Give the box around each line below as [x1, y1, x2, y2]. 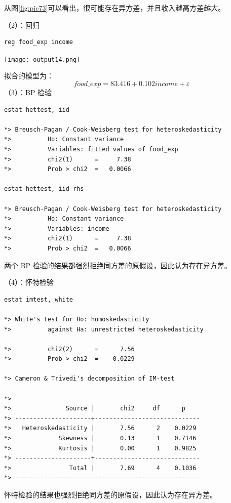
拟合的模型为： [4, 70, 54, 81]
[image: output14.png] [4, 56, 81, 63]
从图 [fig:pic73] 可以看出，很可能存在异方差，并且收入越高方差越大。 [4, 3, 225, 13]
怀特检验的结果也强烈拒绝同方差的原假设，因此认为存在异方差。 [4, 489, 217, 499]
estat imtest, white [4, 296, 73, 303]
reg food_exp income [4, 38, 73, 46]
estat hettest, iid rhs [4, 185, 84, 193]
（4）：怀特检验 [4, 277, 54, 287]
